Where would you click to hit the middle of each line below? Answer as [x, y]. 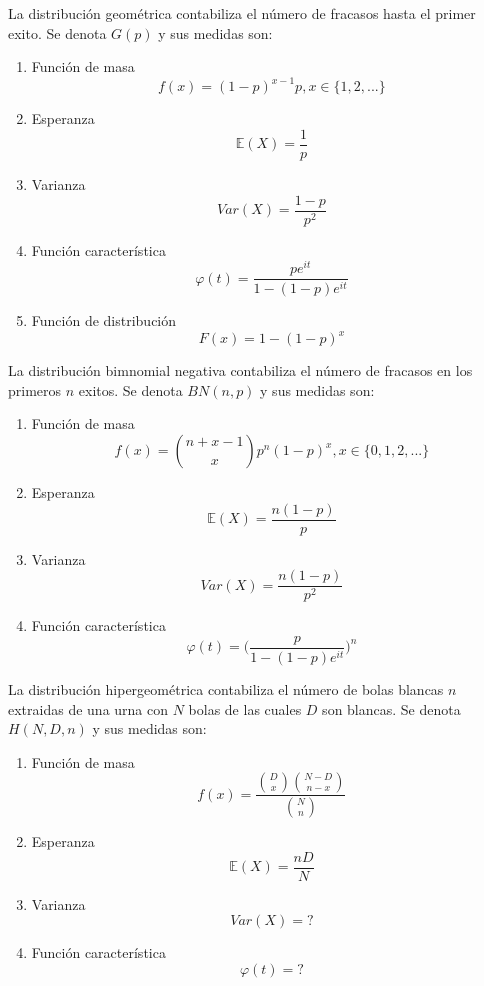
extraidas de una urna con [88, 708]
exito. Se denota [57, 32]
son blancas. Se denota [391, 708]
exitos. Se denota [130, 389]
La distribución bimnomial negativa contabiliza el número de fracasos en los [240, 370]
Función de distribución [104, 320]
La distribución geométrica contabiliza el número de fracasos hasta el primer [242, 13]
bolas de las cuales [245, 708]
